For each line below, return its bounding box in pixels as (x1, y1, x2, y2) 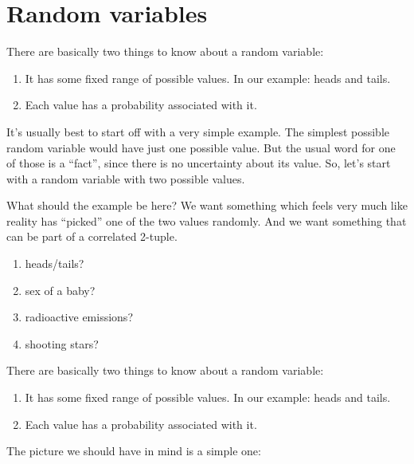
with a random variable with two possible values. (6, 170, 245, 187)
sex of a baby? (25, 281, 96, 298)
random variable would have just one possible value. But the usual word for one (6, 139, 396, 155)
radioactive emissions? (25, 309, 133, 325)
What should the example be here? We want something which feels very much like (6, 197, 408, 214)
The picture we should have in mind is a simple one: (6, 442, 261, 459)
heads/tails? (25, 255, 84, 272)
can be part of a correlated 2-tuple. (6, 228, 178, 245)
